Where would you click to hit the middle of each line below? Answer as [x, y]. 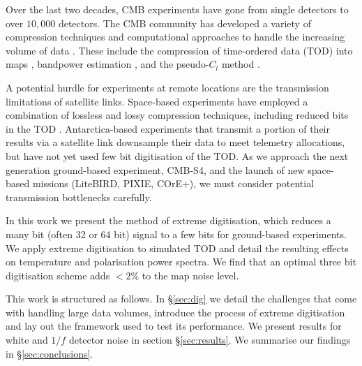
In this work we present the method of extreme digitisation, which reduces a [168, 220]
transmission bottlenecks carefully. [79, 197]
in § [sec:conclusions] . [50, 353]
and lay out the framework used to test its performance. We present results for [174, 326]
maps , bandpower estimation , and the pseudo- [107, 64]
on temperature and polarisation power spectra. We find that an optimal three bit [181, 262]
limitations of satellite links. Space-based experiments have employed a [157, 101]
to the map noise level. [190, 275]
